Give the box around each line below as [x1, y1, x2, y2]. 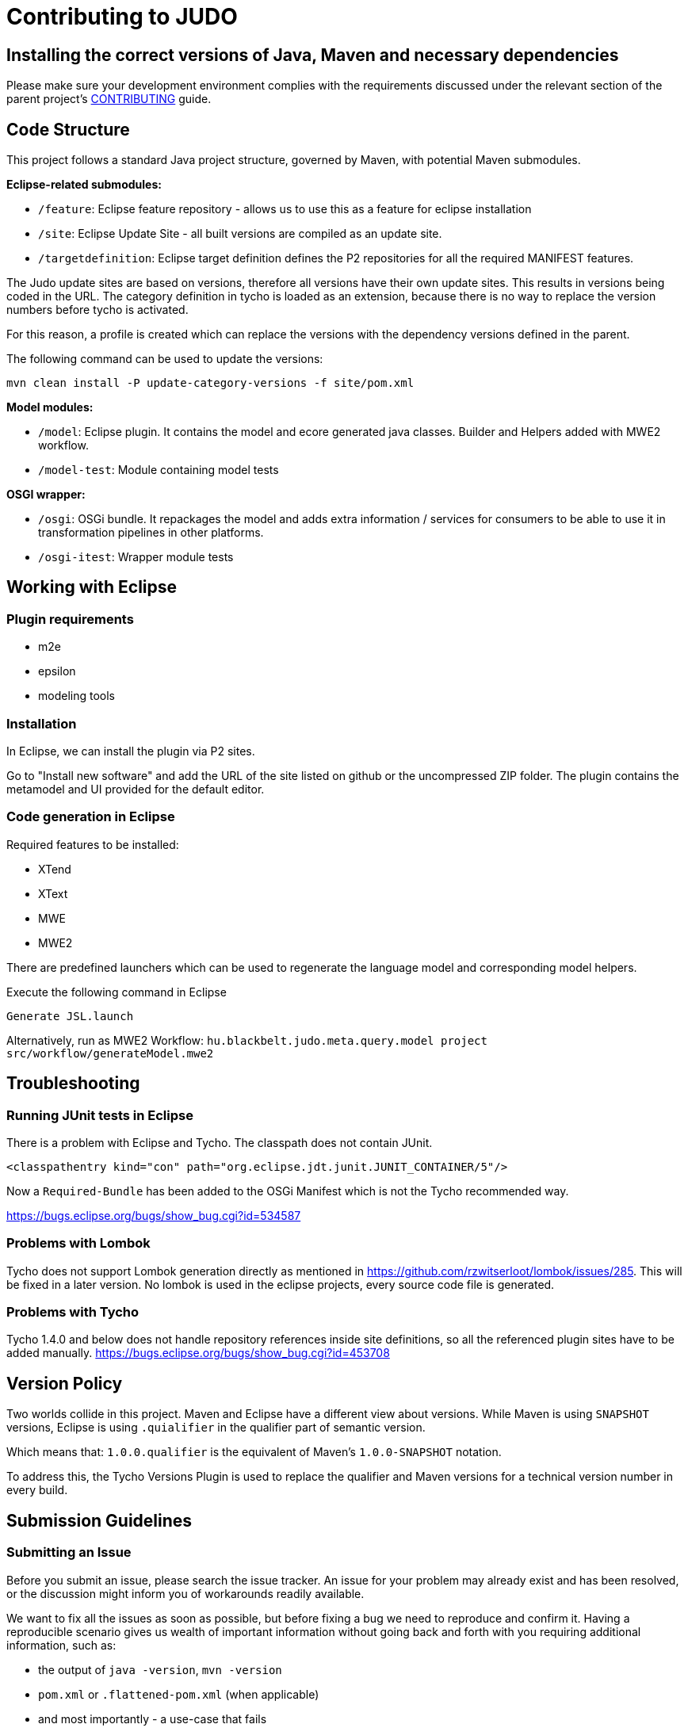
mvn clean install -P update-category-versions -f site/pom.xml [6, 377, 415, 390]
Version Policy [6, 1373, 123, 1393]
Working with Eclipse [6, 577, 178, 598]
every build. [6, 1483, 68, 1497]
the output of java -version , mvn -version [38, 1662, 282, 1676]
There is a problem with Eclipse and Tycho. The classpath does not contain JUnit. [6, 1135, 433, 1149]
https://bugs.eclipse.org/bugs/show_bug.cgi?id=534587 [6, 1208, 301, 1222]
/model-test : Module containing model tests [38, 463, 279, 477]
